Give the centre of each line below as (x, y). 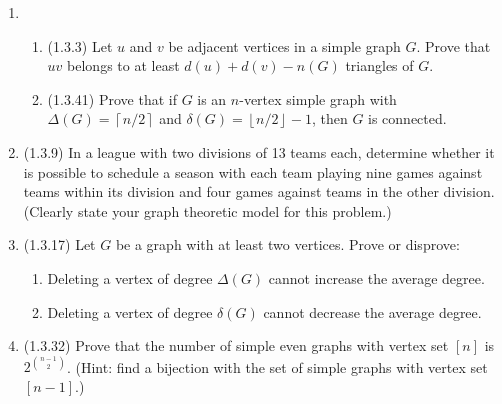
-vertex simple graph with (318, 98)
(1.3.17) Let (59, 244)
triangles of (379, 65)
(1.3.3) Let (80, 45)
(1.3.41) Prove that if (112, 98)
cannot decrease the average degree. (372, 311)
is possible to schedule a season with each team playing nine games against (253, 171)
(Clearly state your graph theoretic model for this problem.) (207, 210)
